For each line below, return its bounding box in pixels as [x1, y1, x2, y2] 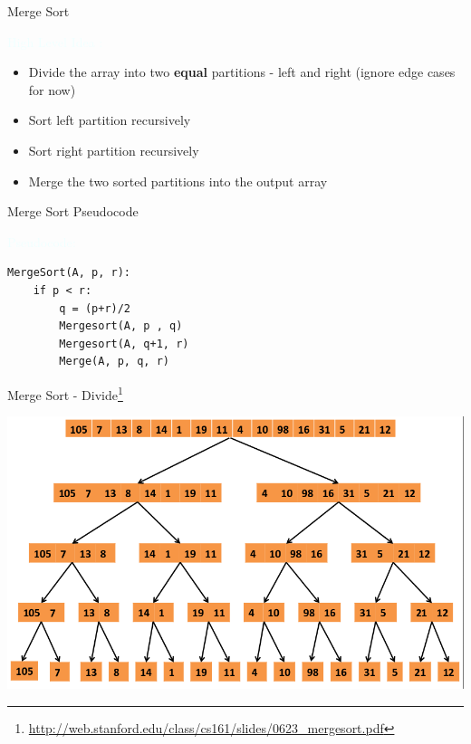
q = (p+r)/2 [59, 301, 131, 315]
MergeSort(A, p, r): [7, 266, 131, 280]
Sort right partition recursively [28, 140, 199, 159]
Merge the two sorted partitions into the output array [28, 171, 328, 190]
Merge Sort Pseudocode [7, 202, 139, 221]
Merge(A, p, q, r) [59, 355, 169, 368]
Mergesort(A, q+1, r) [59, 337, 189, 350]
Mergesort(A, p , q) [59, 320, 183, 333]
